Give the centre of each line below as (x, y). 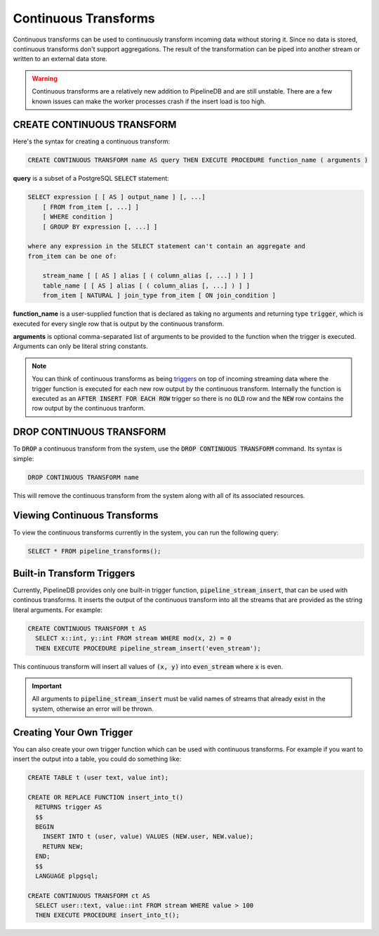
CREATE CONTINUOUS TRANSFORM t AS (87, 628)
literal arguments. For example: (58, 610)
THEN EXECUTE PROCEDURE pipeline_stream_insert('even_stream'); (148, 648)
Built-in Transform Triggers (74, 573)
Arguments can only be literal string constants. (80, 346)
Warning (45, 78)
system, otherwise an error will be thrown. (93, 709)
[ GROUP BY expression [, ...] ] (100, 226)
